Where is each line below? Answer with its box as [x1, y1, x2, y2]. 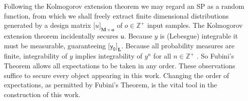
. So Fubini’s [196, 51, 234, 61]
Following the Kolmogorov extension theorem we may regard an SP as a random [4, 1, 245, 11]
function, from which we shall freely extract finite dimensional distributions [4, 10, 229, 20]
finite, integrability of [4, 51, 67, 61]
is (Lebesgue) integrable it [160, 30, 238, 40]
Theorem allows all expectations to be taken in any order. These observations [4, 60, 235, 70]
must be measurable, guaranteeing [4, 40, 106, 50]
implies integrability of [75, 51, 142, 61]
